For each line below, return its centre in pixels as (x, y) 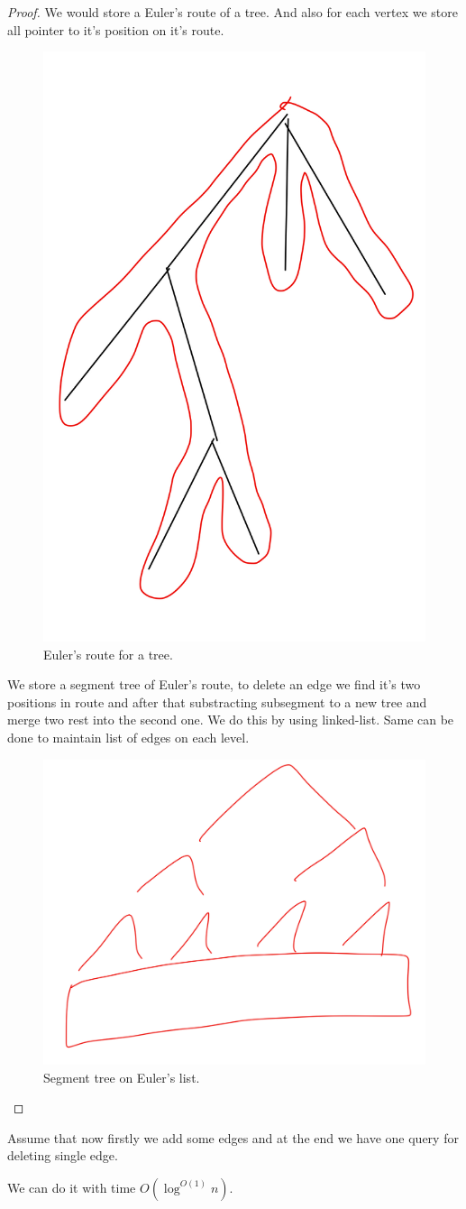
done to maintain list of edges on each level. (128, 738)
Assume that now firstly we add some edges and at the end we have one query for (233, 1137)
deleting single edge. (63, 1155)
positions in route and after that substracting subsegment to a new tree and (217, 701)
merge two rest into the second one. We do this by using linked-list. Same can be (231, 720)
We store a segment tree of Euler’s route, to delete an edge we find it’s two (214, 684)
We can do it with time (72, 1187)
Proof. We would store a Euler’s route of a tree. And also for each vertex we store (233, 12)
